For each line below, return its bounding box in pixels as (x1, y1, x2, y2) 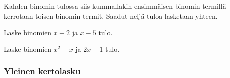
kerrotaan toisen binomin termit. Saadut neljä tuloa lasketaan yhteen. (4, 10, 218, 21)
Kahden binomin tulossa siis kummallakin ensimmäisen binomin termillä (4, 1, 226, 11)
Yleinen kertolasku (4, 65, 81, 77)
